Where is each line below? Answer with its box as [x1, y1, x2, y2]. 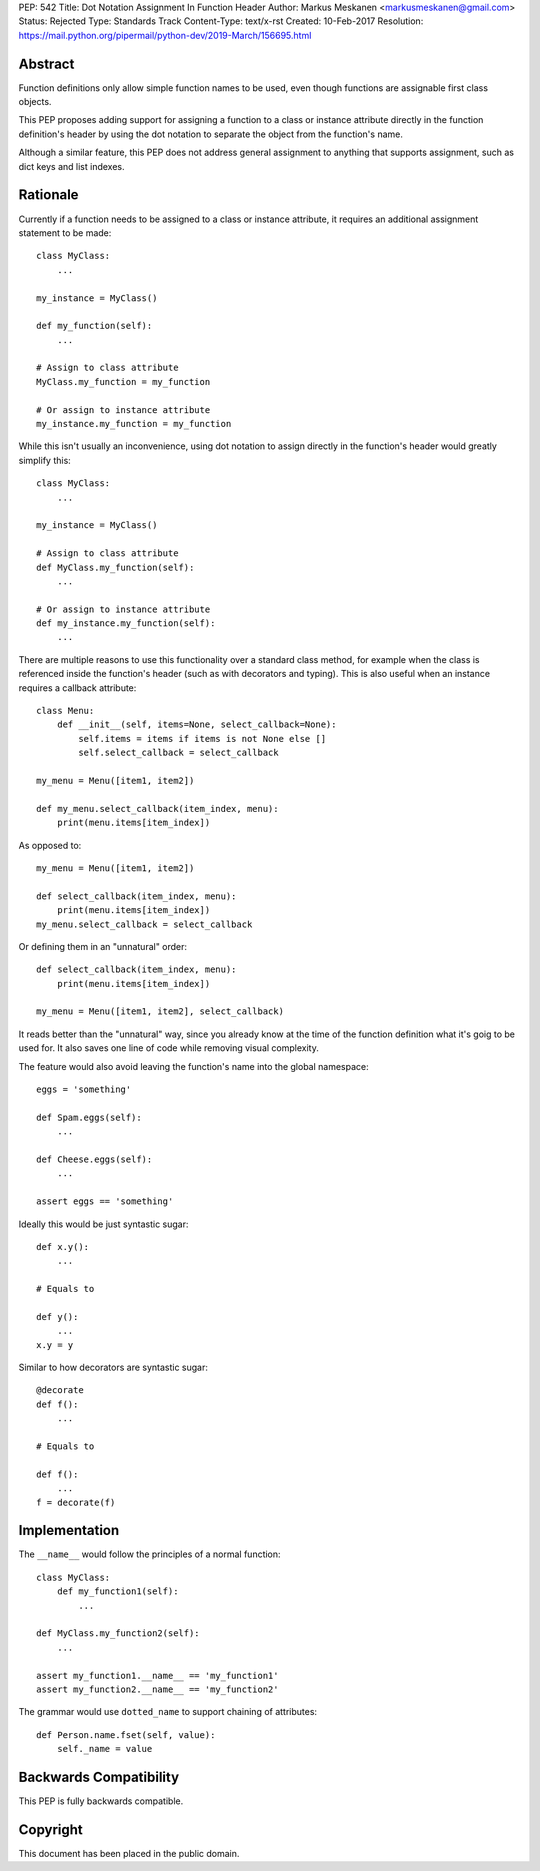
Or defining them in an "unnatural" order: [18, 940, 188, 952]
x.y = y [36, 1339, 74, 1350]
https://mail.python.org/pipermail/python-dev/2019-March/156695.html [18, 29, 312, 41]
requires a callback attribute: [18, 681, 137, 694]
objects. [18, 96, 52, 108]
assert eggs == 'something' [36, 1196, 174, 1207]
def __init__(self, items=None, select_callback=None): [56, 719, 337, 730]
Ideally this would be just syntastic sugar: [18, 1218, 189, 1230]
